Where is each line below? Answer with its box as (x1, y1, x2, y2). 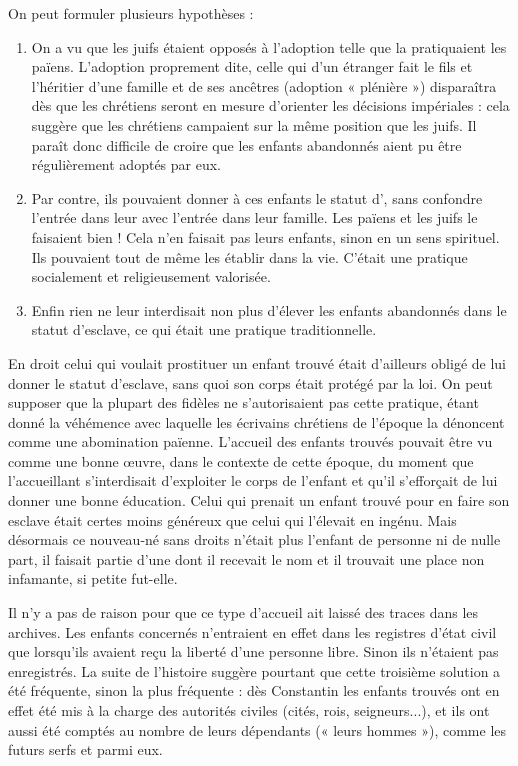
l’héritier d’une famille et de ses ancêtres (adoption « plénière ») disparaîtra (31, 75, 497, 96)
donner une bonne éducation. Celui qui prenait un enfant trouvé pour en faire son (8, 490, 510, 511)
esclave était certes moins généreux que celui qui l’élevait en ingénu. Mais (8, 509, 457, 530)
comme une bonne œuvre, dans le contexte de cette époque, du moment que (8, 450, 474, 471)
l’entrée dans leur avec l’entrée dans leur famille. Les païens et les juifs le (31, 207, 478, 228)
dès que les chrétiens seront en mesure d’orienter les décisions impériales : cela (31, 95, 510, 116)
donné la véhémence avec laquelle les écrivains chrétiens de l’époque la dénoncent (8, 411, 505, 432)
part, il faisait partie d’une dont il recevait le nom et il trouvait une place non (8, 548, 485, 569)
